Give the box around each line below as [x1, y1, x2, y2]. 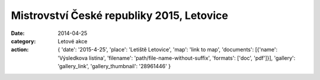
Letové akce [57, 37, 88, 44]
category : [11, 37, 36, 44]
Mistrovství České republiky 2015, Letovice [11, 9, 228, 22]
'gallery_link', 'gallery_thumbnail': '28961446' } [57, 63, 171, 70]
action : [11, 46, 29, 53]
